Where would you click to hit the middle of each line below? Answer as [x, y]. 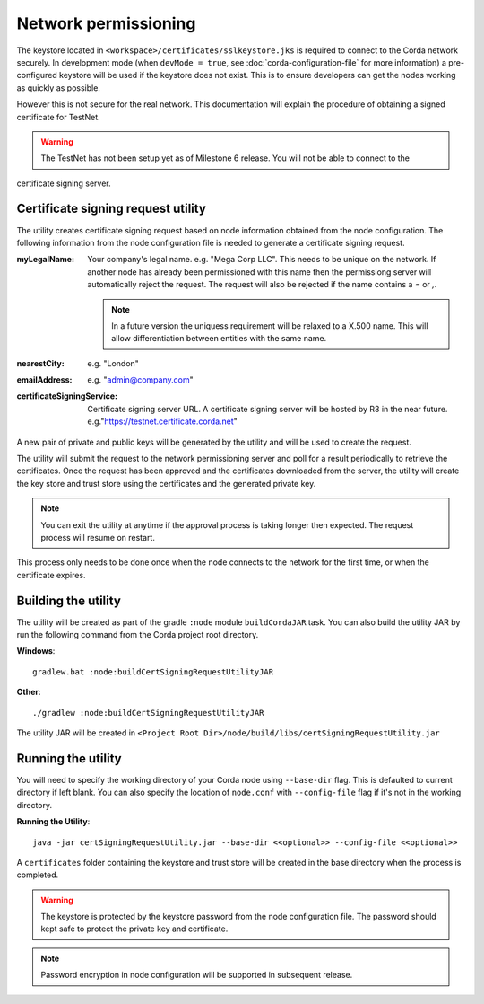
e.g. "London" [113, 363]
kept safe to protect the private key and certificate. [134, 929]
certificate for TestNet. [58, 117]
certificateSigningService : [67, 396]
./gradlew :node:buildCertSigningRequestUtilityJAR [148, 713]
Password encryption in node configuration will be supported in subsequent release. [197, 975]
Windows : [36, 651]
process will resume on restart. [98, 537]
